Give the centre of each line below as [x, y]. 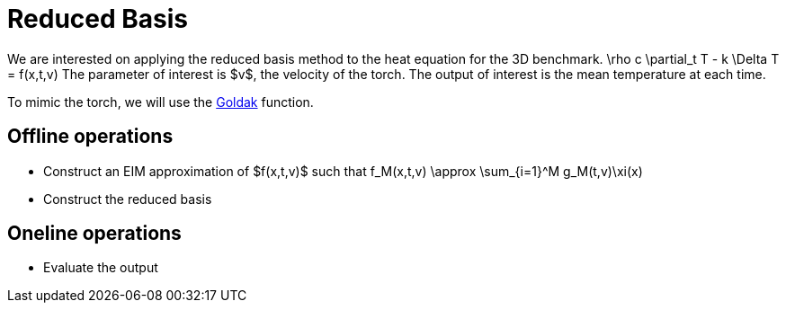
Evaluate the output [101, 268]
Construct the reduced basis [128, 199]
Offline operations [90, 137]
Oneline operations [94, 234]
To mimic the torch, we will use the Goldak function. [161, 102]
